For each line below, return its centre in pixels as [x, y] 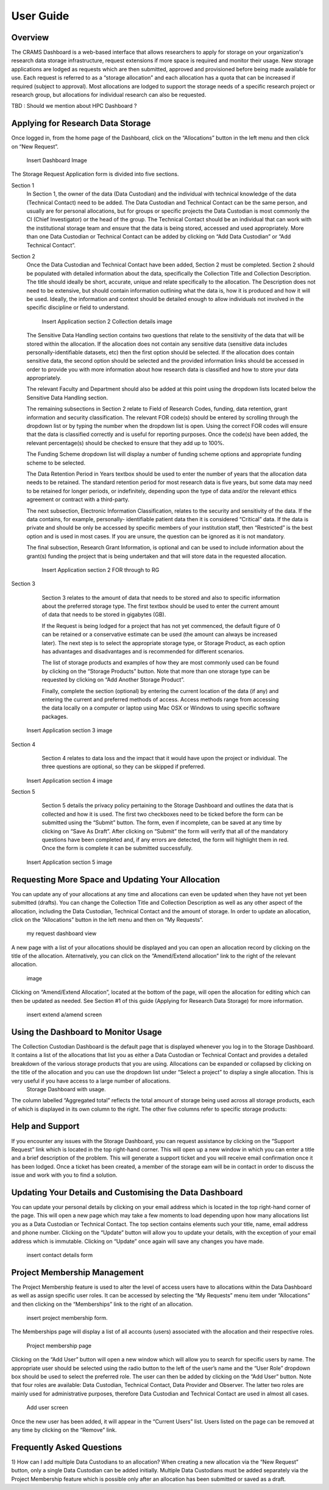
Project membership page [59, 1346]
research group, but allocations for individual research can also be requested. [109, 95]
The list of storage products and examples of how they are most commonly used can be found [160, 663]
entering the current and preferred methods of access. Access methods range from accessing [160, 699]
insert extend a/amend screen [64, 1014]
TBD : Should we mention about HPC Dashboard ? [74, 106]
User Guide [40, 16]
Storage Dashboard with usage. [66, 1089]
